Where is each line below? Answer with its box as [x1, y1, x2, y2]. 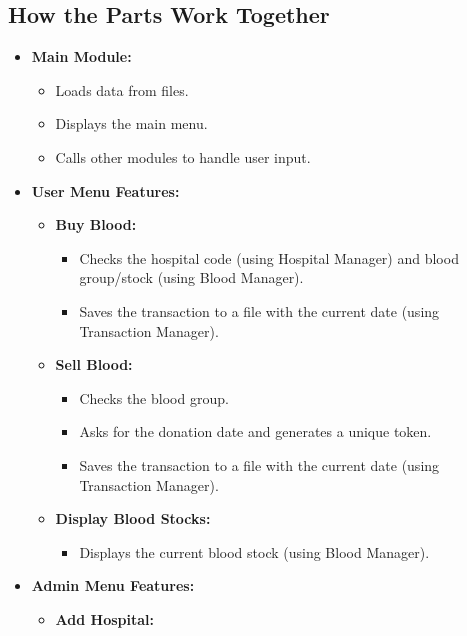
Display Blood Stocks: [55, 508, 211, 529]
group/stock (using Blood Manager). [79, 267, 304, 288]
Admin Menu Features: [31, 575, 195, 596]
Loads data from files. [55, 79, 189, 100]
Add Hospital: [55, 608, 154, 629]
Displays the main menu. [55, 113, 208, 134]
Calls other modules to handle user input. [55, 146, 311, 167]
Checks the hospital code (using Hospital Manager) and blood [79, 247, 459, 268]
